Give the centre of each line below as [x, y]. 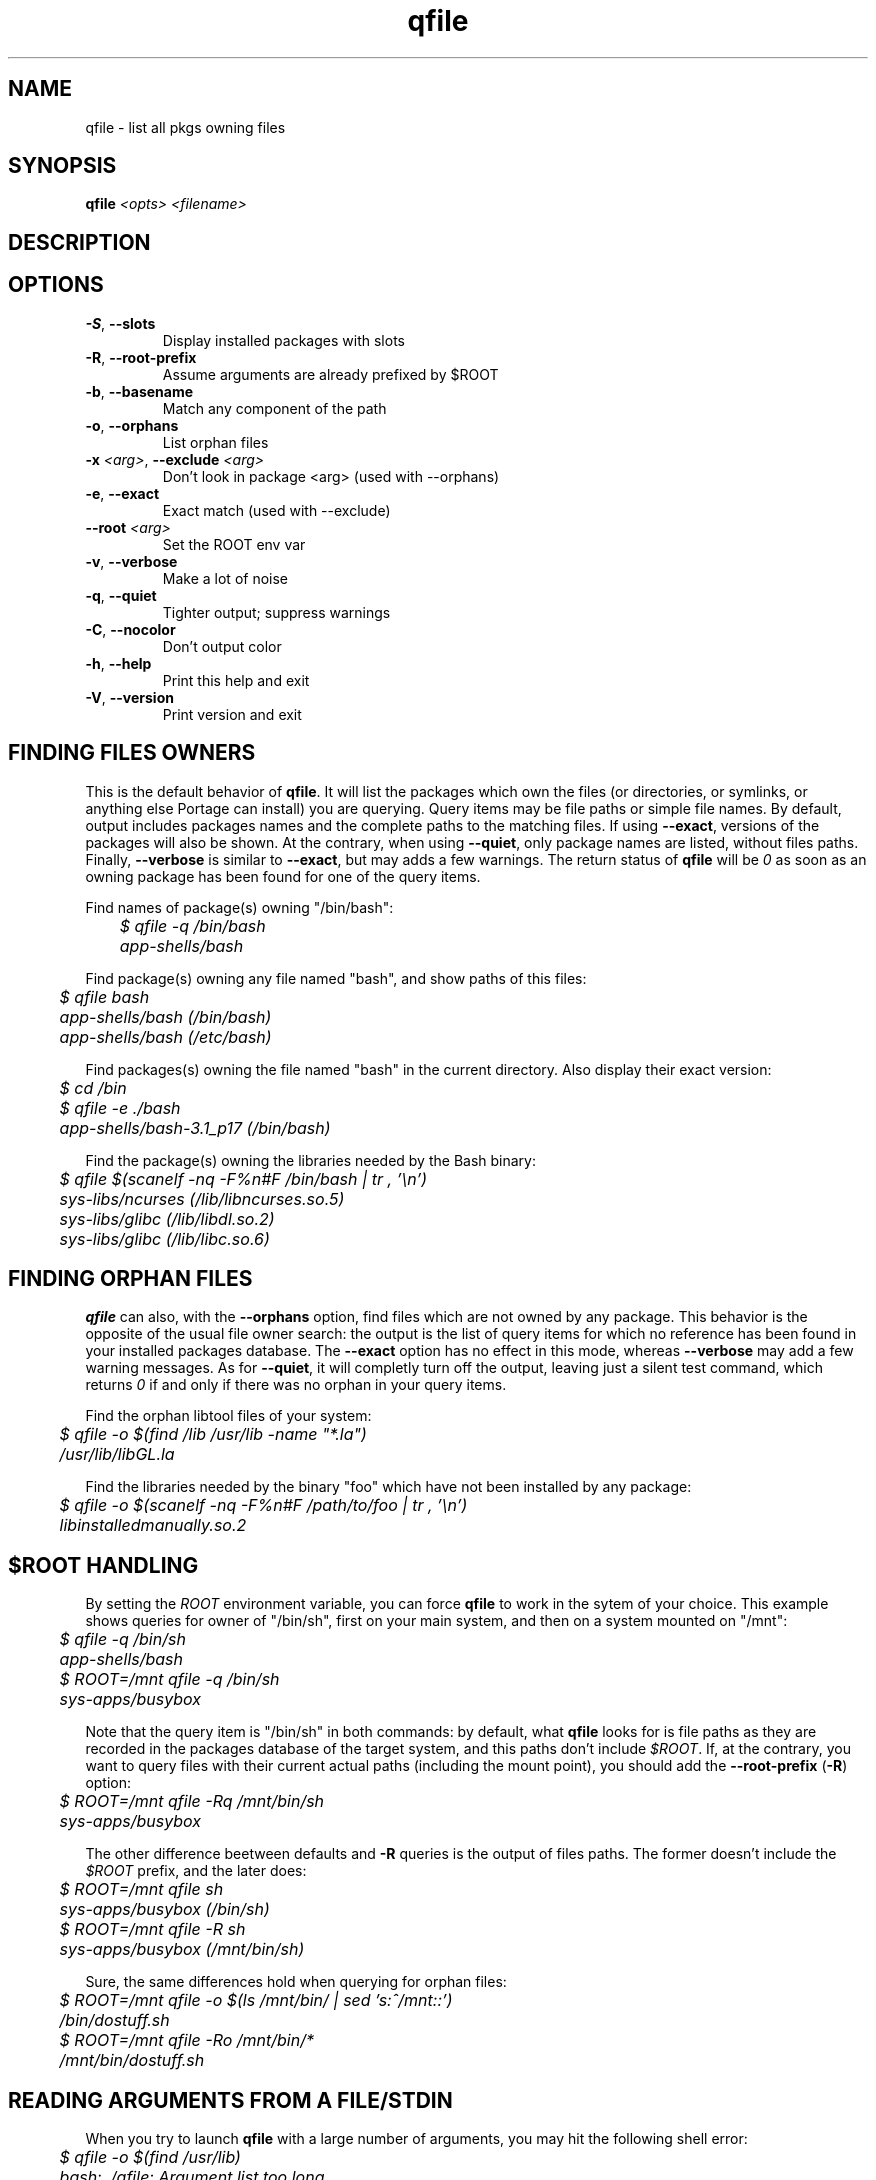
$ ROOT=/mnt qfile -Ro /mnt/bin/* [186, 2040]
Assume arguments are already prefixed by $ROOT [330, 374]
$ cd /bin [93, 1087]
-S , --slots [120, 323]
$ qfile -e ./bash [120, 1107]
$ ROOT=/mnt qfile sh [141, 1889]
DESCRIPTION [79, 242]
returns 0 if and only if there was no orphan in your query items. [296, 1385]
